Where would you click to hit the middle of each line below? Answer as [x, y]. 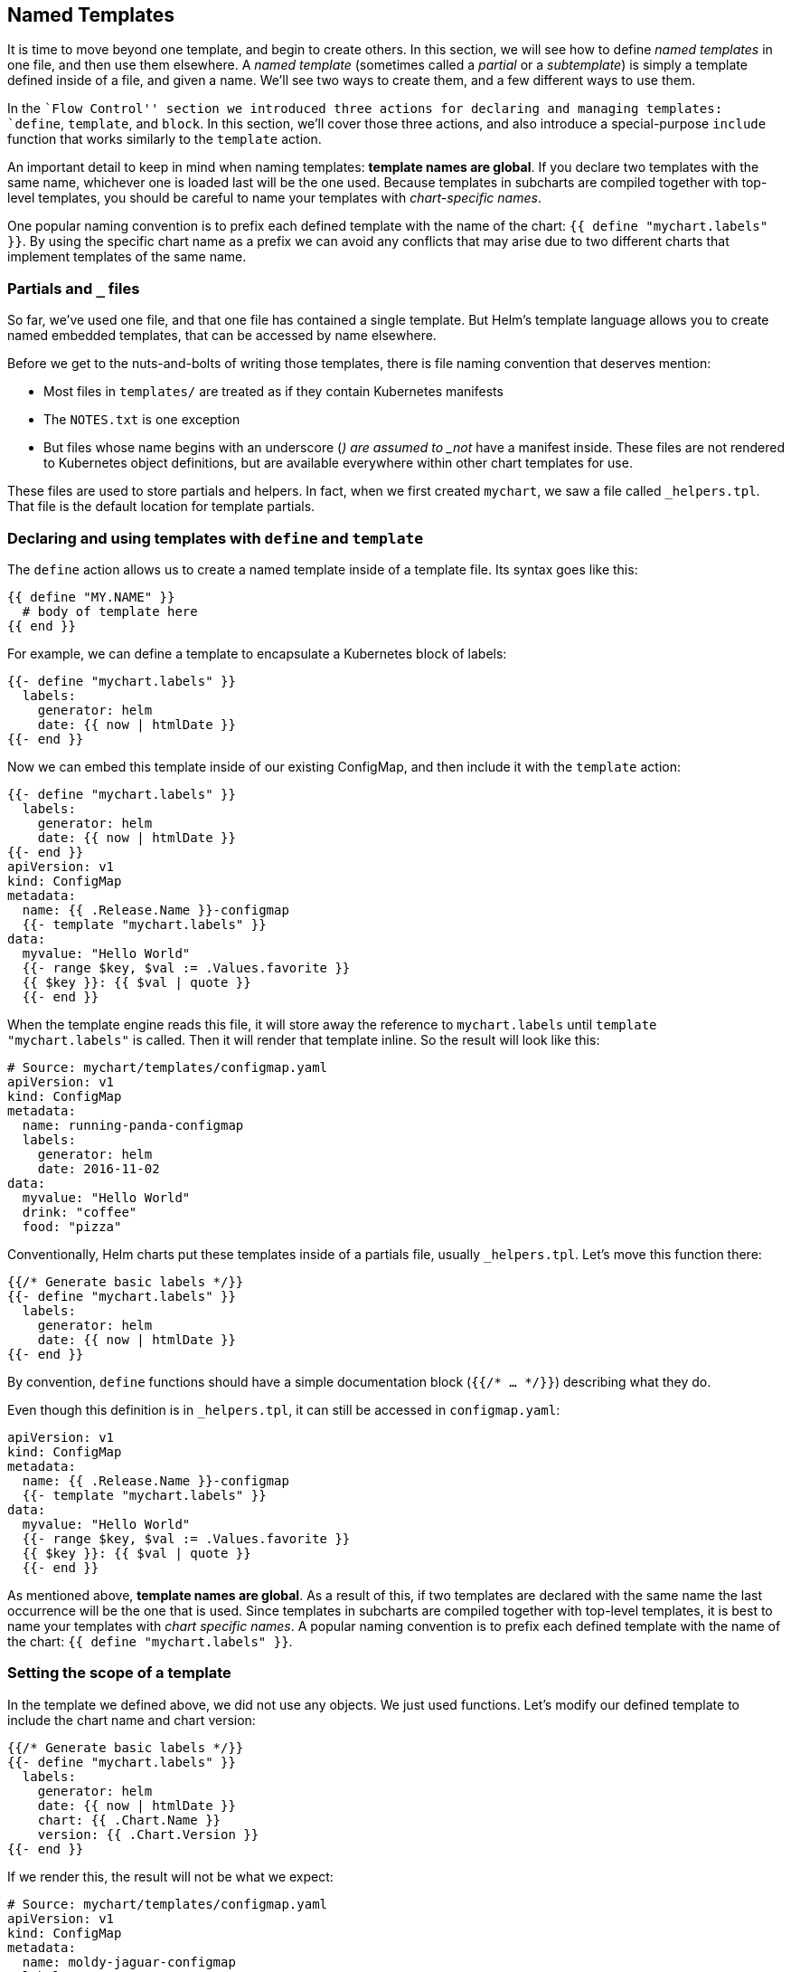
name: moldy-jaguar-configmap [129, 1962]
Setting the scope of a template [119, 1673]
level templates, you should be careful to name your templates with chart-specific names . [274, 198]
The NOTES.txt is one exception [142, 420]
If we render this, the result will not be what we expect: [170, 1876]
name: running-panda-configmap [133, 1125]
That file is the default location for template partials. [161, 507]
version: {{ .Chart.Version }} [148, 1834]
